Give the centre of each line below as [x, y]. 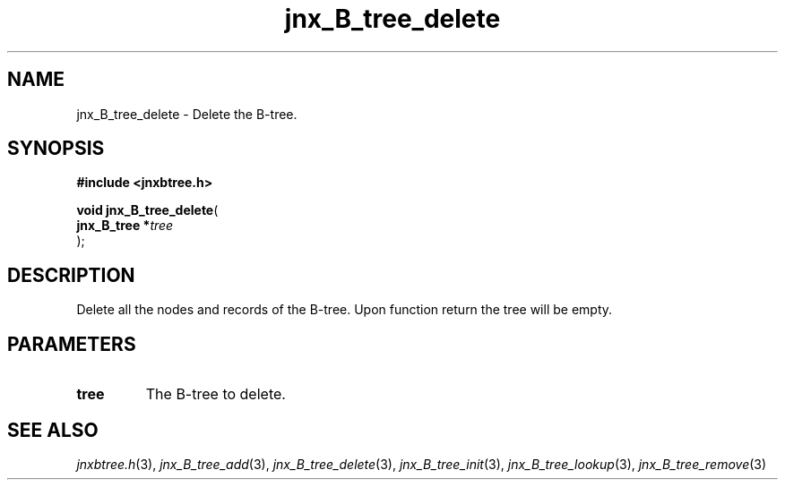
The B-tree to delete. [216, 394]
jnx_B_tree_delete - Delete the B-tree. [187, 114]
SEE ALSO [53, 430]
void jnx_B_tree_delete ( [147, 210]
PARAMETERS [72, 344]
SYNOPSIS [56, 149]
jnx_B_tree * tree [125, 226]
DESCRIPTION [71, 275]
